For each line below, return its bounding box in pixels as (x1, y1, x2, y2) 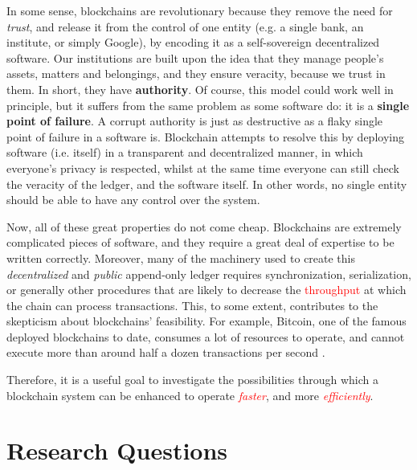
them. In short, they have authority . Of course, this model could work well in (6, 80, 394, 97)
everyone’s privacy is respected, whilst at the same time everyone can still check (6, 159, 399, 176)
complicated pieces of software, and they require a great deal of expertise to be (6, 234, 395, 251)
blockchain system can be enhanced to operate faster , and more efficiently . (6, 386, 374, 403)
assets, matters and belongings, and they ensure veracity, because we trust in (6, 65, 386, 82)
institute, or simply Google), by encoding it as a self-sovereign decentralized (6, 34, 380, 51)
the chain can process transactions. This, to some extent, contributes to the (6, 296, 378, 313)
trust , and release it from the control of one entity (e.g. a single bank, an (6, 18, 364, 35)
